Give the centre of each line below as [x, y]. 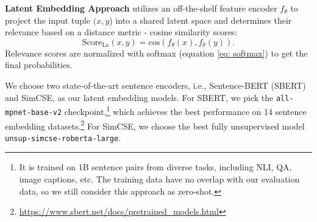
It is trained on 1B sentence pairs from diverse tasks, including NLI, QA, [155, 167]
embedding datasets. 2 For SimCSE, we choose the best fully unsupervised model [155, 125]
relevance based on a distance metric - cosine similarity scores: [121, 32]
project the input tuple [48, 20]
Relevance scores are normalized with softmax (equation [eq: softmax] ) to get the [156, 53]
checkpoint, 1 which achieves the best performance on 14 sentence [185, 110]
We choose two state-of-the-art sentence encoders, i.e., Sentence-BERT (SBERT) [155, 85]
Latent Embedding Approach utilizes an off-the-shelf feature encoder [141, 8]
